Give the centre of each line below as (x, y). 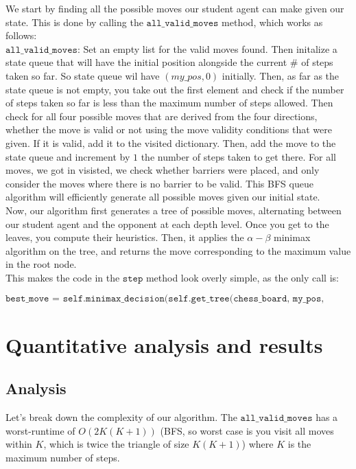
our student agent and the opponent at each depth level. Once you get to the (167, 224)
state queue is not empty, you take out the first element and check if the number (175, 89)
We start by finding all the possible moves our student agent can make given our (175, 8)
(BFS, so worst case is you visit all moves (247, 430)
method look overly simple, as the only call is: (242, 277)
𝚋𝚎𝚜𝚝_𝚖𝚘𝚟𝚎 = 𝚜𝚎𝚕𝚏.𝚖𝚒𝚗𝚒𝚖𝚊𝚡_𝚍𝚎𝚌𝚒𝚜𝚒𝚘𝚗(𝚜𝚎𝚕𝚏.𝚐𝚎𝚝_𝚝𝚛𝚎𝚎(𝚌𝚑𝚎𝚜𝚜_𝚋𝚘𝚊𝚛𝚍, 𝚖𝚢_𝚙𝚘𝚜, (165, 299)
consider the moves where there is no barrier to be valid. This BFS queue (159, 183)
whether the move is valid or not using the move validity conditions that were (169, 129)
